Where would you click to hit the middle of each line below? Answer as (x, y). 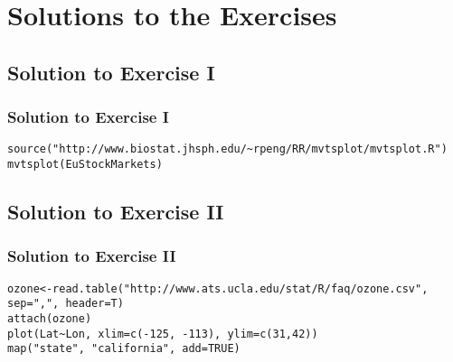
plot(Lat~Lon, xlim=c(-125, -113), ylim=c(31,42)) (163, 334)
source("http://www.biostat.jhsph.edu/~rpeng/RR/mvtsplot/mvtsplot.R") (227, 149)
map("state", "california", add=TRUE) (124, 349)
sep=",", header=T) (66, 304)
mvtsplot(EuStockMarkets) (85, 165)
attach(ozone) (50, 319)
